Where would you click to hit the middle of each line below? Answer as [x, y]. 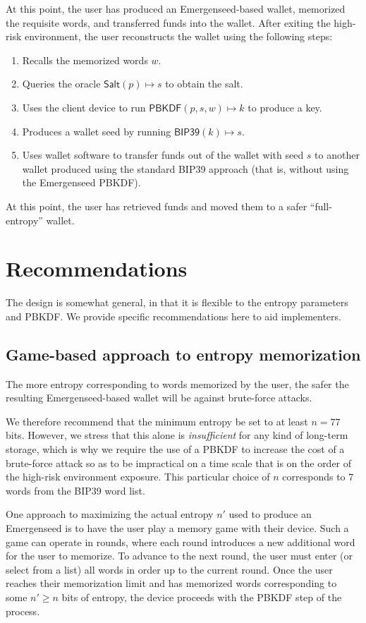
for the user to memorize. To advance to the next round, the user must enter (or [179, 556]
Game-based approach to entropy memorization [183, 354]
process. [23, 611]
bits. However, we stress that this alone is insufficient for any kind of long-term [177, 435]
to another [337, 155]
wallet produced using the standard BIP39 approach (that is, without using [185, 168]
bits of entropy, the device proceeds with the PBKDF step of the [202, 597]
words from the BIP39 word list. [75, 490]
